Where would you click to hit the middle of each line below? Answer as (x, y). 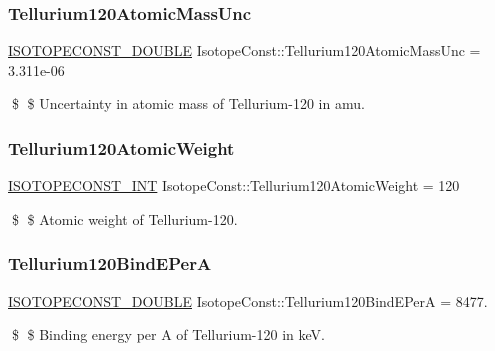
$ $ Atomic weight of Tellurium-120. (124, 218)
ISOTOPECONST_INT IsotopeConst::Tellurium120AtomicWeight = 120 (234, 185)
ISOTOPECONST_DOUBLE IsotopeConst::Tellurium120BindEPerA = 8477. (248, 300)
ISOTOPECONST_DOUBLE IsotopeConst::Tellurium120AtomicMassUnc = (244, 50)
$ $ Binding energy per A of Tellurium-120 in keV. (168, 334)
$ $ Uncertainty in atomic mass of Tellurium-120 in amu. (188, 103)
